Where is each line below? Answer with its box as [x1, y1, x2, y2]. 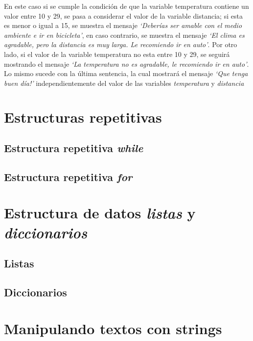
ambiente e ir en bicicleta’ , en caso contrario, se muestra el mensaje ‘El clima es [4, 29, 245, 40]
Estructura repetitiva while [4, 140, 143, 156]
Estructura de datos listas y [4, 203, 196, 223]
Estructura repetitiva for [4, 169, 133, 184]
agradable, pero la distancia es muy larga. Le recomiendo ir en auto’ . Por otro [4, 39, 237, 50]
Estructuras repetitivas [4, 106, 162, 127]
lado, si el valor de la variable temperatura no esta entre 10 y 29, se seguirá [4, 49, 230, 59]
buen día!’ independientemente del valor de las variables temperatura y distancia [4, 78, 244, 88]
